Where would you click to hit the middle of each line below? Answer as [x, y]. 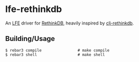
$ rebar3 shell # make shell [55, 54]
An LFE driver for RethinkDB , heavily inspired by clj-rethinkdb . [69, 23]
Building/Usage [30, 39]
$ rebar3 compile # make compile [57, 50]
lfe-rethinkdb [34, 9]
